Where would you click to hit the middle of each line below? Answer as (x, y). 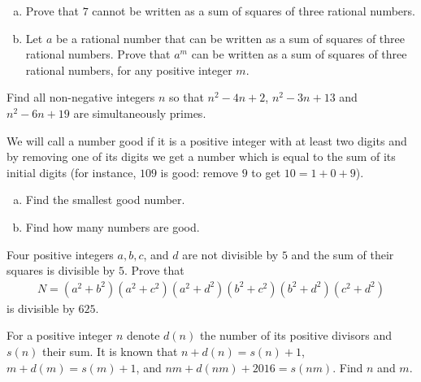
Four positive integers (60, 254)
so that (187, 97)
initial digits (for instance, (72, 172)
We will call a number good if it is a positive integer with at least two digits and (207, 140)
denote (143, 335)
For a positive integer (60, 335)
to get (266, 172)
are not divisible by (230, 254)
